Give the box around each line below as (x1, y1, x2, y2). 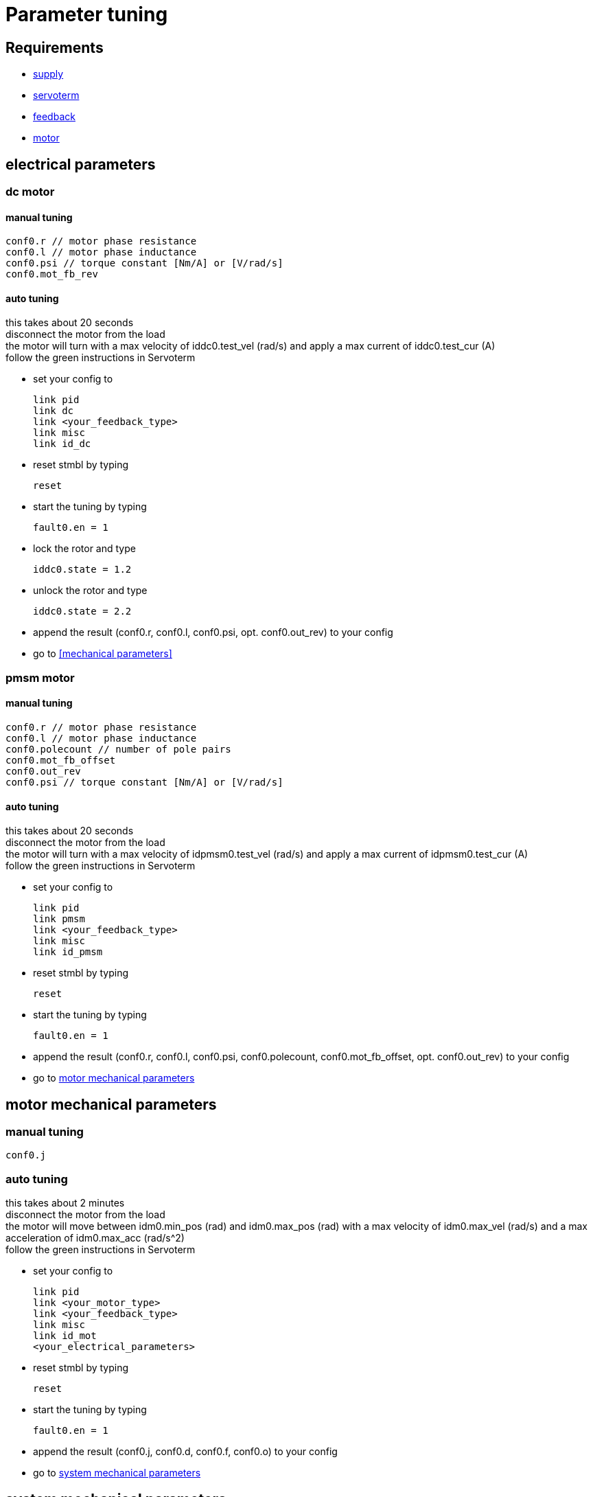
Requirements (5, 38, 104, 56)
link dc (33, 405, 74, 417)
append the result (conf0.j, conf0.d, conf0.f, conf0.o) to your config (33, 1445, 338, 1458)
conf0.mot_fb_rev (5, 268, 98, 280)
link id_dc (33, 438, 91, 450)
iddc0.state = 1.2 (33, 564, 132, 575)
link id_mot (33, 1330, 97, 1342)
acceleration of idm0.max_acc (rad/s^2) (5, 1232, 185, 1244)
